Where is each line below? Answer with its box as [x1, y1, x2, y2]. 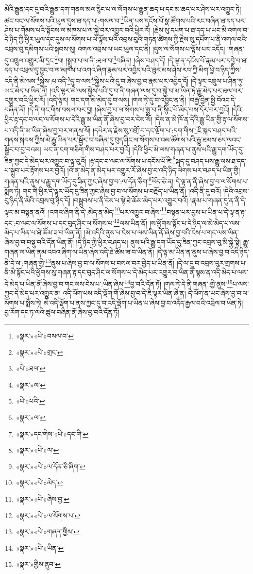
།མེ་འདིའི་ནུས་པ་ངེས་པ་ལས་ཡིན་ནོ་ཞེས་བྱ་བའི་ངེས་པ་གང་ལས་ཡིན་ [84, 227, 239, 237]
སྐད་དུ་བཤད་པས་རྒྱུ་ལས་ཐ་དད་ [175, 155, 247, 166]
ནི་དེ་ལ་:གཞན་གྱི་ [4, 257, 46, 268]
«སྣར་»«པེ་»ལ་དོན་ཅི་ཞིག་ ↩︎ [16, 461, 85, 471]
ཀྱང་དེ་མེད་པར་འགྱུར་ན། [4, 288, 61, 298]
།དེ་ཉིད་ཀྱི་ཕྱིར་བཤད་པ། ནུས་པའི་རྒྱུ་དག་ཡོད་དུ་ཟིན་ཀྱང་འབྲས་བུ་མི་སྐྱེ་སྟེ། [76, 236, 241, 247]
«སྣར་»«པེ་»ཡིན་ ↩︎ [16, 542, 64, 553]
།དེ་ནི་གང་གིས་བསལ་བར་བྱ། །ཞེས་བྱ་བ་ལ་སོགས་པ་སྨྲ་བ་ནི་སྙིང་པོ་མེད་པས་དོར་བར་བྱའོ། [28, 104, 230, 114]
